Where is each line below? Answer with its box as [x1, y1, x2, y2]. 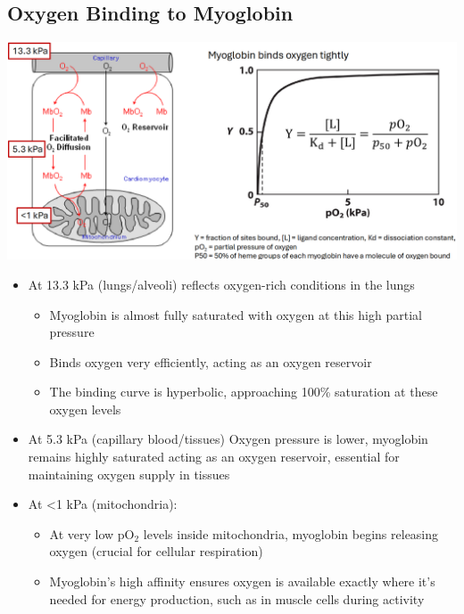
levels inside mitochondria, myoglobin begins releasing [143, 524, 439, 543]
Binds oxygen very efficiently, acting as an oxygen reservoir [49, 352, 372, 371]
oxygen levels [49, 399, 121, 418]
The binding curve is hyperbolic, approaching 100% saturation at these [49, 382, 438, 401]
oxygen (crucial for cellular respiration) [49, 542, 263, 561]
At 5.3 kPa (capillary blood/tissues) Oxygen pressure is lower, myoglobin [28, 430, 428, 448]
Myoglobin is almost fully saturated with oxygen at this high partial [49, 305, 422, 323]
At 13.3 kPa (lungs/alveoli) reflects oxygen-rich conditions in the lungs [28, 274, 415, 293]
